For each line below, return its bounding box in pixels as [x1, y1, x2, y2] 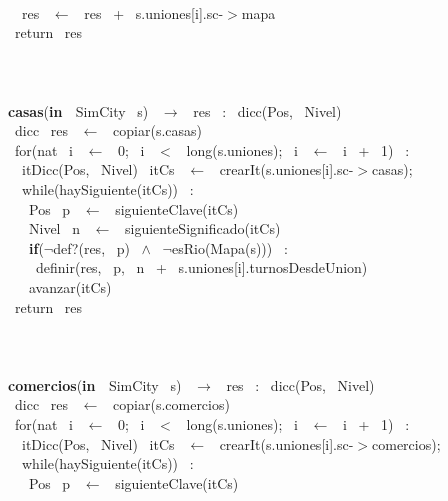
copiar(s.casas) [113, 120, 202, 141]
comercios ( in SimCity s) [8, 374, 182, 395]
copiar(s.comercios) [113, 394, 230, 415]
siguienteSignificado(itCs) [125, 218, 281, 239]
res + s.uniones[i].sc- [84, 2, 224, 23]
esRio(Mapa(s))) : [171, 237, 288, 258]
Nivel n [28, 218, 80, 239]
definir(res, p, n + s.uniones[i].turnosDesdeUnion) [35, 257, 368, 278]
